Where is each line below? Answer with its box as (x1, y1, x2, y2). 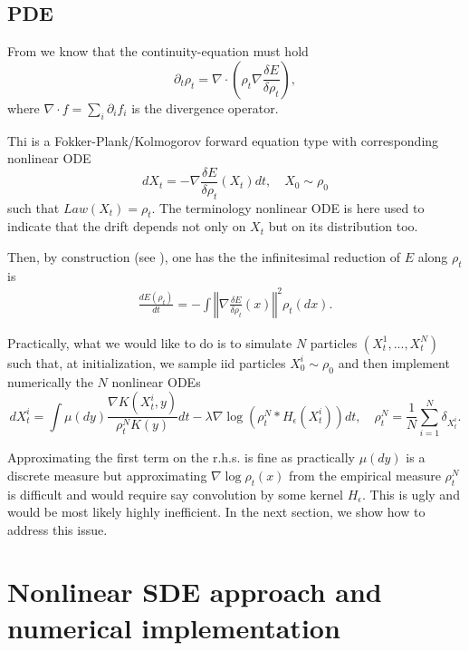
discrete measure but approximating (7, 465, 207, 484)
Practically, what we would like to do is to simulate (7, 333, 292, 352)
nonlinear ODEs (111, 372, 201, 391)
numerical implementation (7, 608, 340, 646)
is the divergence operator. (131, 98, 279, 117)
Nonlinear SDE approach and (7, 573, 382, 610)
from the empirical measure (289, 465, 441, 484)
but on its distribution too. (268, 217, 418, 236)
